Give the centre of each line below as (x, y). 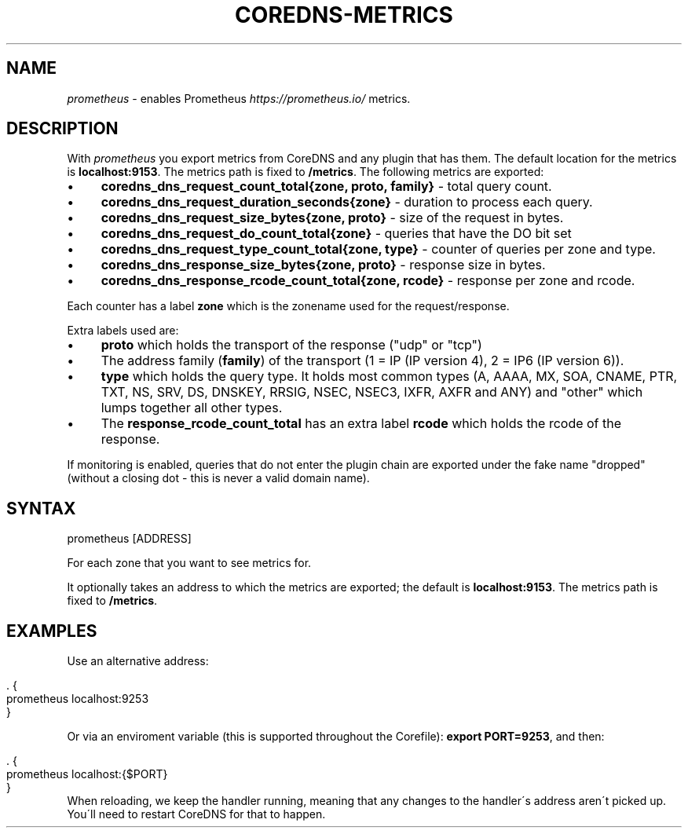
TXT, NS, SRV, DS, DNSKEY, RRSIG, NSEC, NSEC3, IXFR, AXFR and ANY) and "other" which (372, 392)
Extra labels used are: (123, 331)
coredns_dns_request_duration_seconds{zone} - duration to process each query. (347, 202)
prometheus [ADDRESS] (129, 539)
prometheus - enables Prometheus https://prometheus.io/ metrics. (239, 98)
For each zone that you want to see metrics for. (189, 563)
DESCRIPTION (62, 129)
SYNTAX (41, 508)
